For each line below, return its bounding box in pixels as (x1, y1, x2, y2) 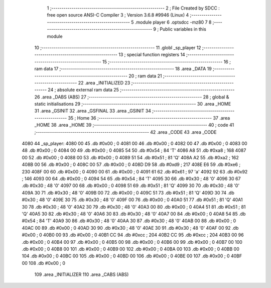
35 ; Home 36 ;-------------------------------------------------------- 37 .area (68, 115, 230, 121)
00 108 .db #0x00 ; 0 (22, 260, 65, 266)
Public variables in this (160, 26, 207, 32)
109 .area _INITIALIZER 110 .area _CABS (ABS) (34, 271, 129, 277)
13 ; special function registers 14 (118, 52, 185, 58)
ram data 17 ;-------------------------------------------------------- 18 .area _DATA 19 (34, 66, 212, 72)
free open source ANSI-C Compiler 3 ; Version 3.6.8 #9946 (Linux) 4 (47, 12, 189, 18)
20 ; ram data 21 (128, 73, 163, 79)
